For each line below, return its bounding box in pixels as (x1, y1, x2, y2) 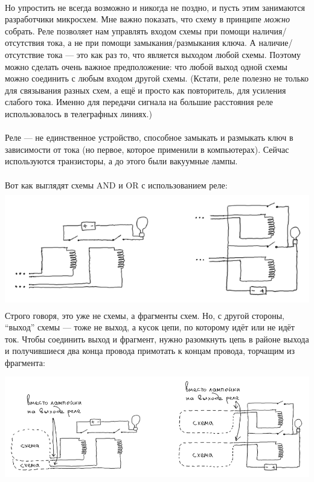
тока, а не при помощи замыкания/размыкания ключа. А (46, 36, 256, 49)
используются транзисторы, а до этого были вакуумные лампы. (5, 155, 238, 167)
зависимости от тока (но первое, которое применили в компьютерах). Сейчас (5, 143, 289, 155)
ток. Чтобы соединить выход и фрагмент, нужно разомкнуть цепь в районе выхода (5, 332, 309, 345)
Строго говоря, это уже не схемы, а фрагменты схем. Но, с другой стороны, (5, 309, 285, 321)
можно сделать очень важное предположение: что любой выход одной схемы (5, 60, 287, 72)
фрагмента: (5, 356, 45, 369)
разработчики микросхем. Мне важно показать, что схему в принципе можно (5, 13, 290, 25)
